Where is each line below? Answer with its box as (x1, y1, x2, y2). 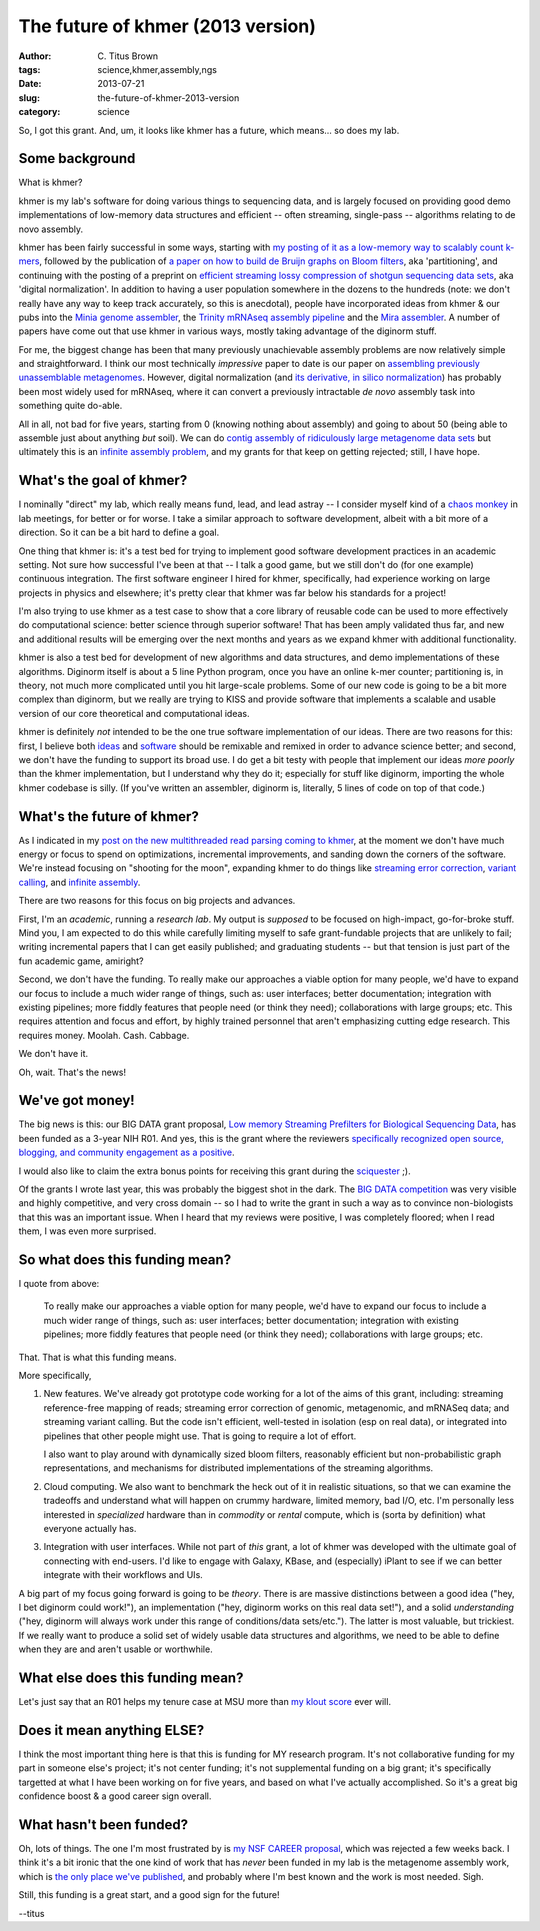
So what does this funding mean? (18, 1251, 232, 1268)
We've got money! (18, 1092, 135, 1109)
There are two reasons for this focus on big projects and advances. (18, 895, 296, 907)
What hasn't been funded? (18, 1816, 189, 1833)
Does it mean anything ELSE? (18, 1721, 205, 1739)
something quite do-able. (18, 400, 123, 412)
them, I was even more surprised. (18, 1225, 157, 1237)
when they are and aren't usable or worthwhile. (18, 1643, 214, 1655)
